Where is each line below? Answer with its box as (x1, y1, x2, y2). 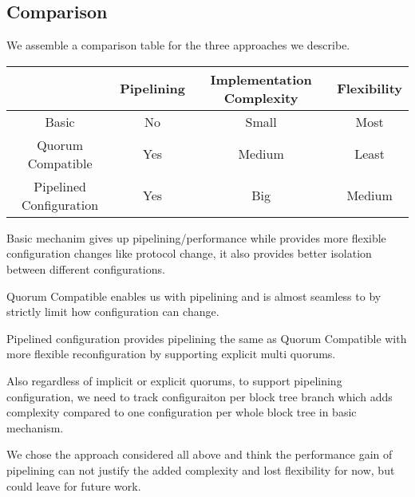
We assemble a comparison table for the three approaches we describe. (6, 37, 350, 53)
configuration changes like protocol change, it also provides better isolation (6, 245, 372, 262)
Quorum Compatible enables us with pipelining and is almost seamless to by (6, 287, 381, 304)
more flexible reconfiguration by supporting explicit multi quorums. (6, 345, 336, 362)
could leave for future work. (6, 477, 141, 494)
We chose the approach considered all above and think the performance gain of (6, 446, 393, 463)
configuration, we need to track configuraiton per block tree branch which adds (6, 388, 393, 404)
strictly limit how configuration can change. (6, 303, 219, 320)
